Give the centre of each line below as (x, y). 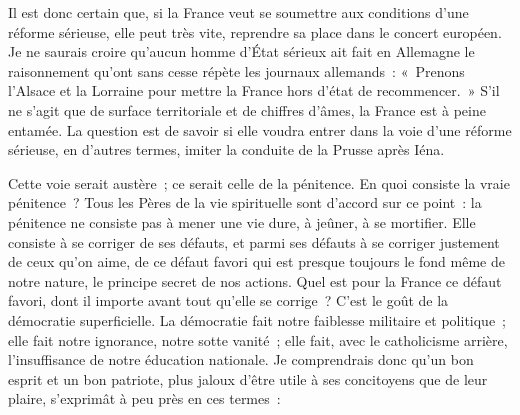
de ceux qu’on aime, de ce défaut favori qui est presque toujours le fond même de (256, 261)
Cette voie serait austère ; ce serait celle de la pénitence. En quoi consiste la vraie (259, 182)
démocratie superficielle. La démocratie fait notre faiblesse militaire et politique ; (257, 319)
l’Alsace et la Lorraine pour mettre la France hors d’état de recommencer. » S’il (254, 90)
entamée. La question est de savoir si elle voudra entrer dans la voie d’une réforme (260, 129)
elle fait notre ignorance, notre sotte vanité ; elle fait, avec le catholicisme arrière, (258, 339)
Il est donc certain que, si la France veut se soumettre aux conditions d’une (238, 12)
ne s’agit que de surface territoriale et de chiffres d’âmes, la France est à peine (247, 109)
